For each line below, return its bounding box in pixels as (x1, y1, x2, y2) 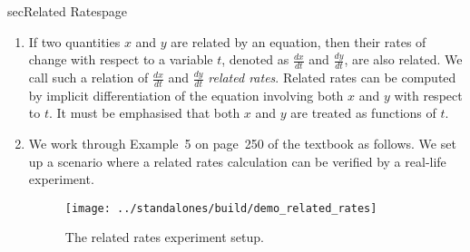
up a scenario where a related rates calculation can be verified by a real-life (28, 151, 446, 170)
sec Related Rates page (7, 2, 127, 20)
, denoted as (221, 50, 289, 69)
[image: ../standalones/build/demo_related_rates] (64, 201, 377, 215)
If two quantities (28, 32, 121, 51)
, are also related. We (344, 50, 463, 69)
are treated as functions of (290, 103, 436, 122)
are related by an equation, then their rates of (171, 32, 426, 51)
